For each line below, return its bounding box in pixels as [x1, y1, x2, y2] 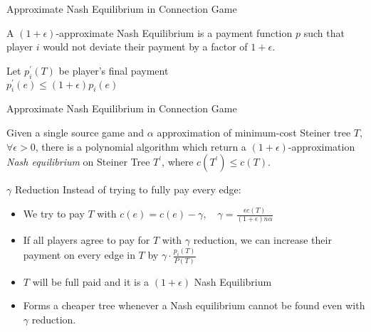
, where [162, 154, 194, 169]
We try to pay [23, 206, 85, 221]
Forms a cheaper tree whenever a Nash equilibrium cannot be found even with [23, 298, 365, 313]
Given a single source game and [6, 125, 145, 140]
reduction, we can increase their [193, 232, 332, 247]
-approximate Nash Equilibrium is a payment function [56, 25, 293, 40]
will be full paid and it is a [32, 274, 150, 289]
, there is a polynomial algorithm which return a [35, 139, 246, 154]
